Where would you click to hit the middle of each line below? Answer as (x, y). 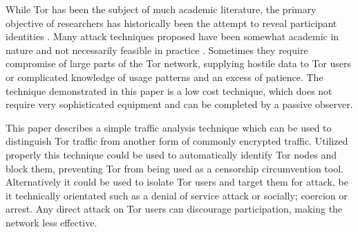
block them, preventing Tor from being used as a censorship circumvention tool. (175, 168)
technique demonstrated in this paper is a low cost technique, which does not (169, 90)
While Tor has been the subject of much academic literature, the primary (161, 9)
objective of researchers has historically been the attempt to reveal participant (171, 23)
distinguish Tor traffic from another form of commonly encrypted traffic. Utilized (177, 141)
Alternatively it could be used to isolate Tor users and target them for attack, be (177, 182)
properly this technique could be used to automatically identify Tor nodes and (171, 154)
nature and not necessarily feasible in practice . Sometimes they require (157, 50)
